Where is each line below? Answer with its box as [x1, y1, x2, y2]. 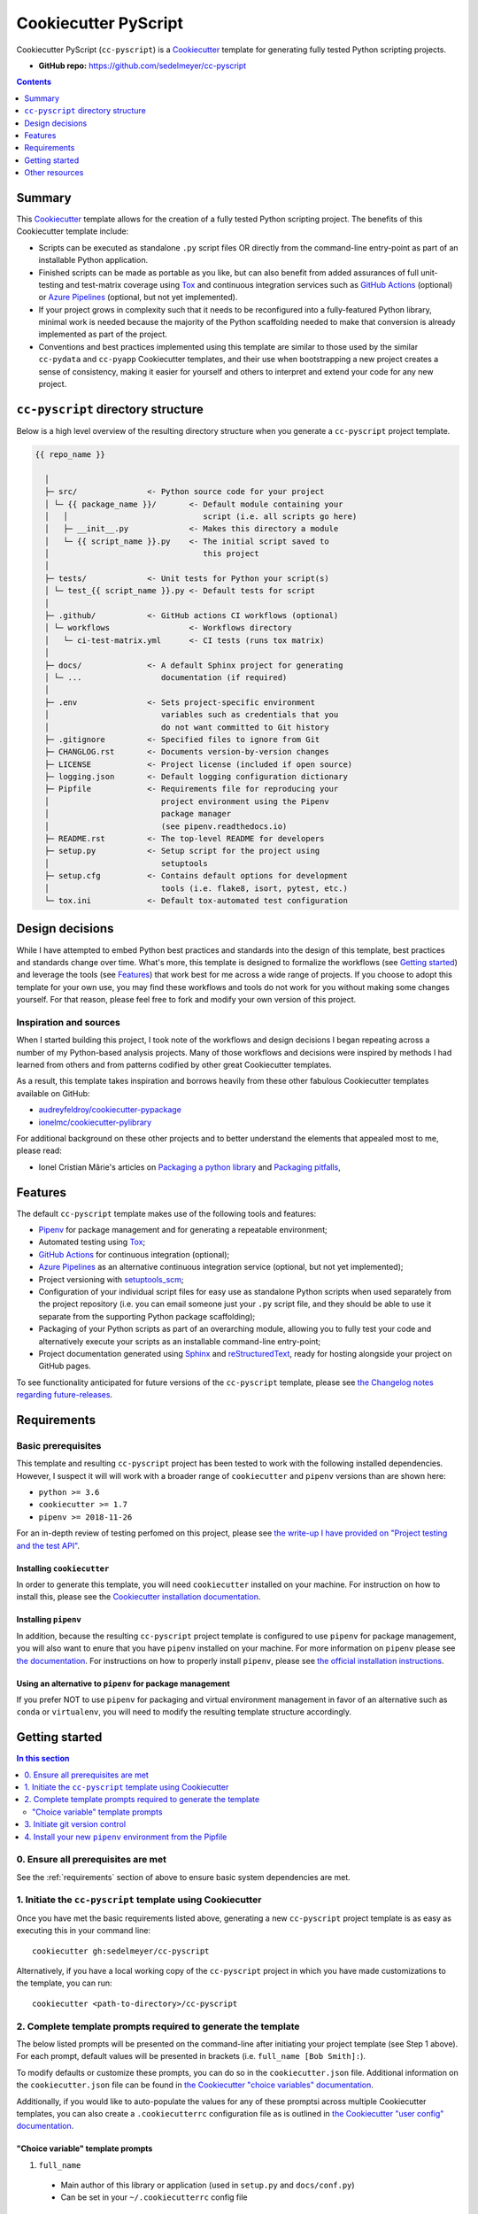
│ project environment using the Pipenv [44, 796, 329, 806]
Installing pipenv [16, 1614, 81, 1625]
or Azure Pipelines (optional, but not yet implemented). [38, 292, 238, 303]
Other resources [24, 167, 84, 178]
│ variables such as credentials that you [44, 709, 339, 720]
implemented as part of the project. [38, 329, 167, 340]
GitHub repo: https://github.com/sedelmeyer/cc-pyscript [38, 60, 247, 71]
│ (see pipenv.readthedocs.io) [44, 821, 288, 832]
